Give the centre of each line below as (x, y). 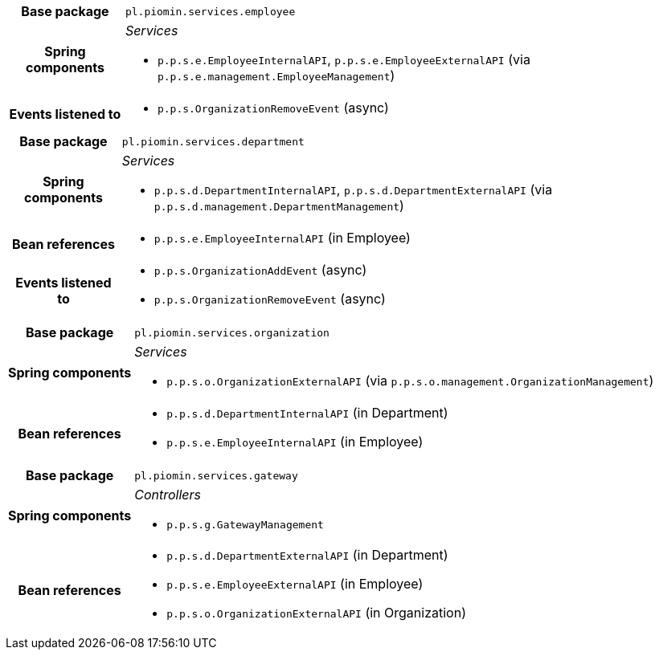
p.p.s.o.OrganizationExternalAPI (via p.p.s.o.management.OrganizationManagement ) (410, 381)
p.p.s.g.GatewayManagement (245, 525)
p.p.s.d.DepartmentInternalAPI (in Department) (307, 413)
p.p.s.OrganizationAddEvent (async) (260, 270)
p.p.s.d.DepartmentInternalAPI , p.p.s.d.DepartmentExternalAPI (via (353, 189)
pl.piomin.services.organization (232, 332)
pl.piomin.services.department (213, 141)
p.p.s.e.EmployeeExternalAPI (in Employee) (295, 584)
